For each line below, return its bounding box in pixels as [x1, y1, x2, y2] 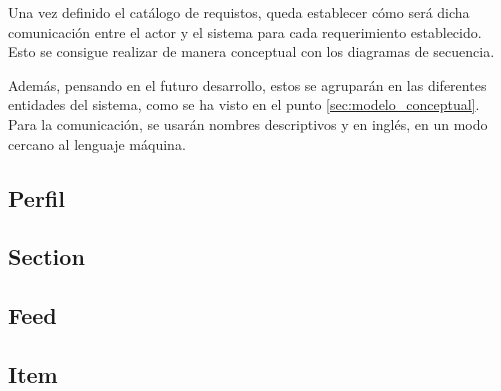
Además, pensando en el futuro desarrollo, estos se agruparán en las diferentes [8, 74, 487, 95]
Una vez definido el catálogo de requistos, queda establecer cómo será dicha [8, 2, 470, 22]
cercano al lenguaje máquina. [8, 133, 186, 154]
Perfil [8, 182, 65, 213]
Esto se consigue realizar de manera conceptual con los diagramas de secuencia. [8, 41, 495, 62]
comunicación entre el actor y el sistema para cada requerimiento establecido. [8, 21, 482, 42]
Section [8, 241, 85, 272]
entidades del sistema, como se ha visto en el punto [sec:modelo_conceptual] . [8, 94, 480, 115]
